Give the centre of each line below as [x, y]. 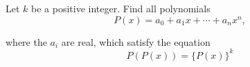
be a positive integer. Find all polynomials [121, 8]
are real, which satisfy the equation [136, 41]
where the [26, 41]
